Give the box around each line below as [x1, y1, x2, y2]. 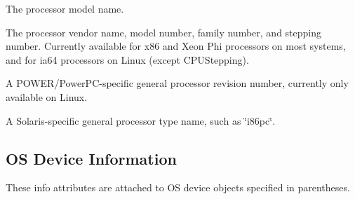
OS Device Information [6, 147, 177, 169]
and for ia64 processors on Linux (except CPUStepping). [6, 52, 249, 67]
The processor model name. [6, 1, 124, 15]
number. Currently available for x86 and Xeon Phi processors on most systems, [6, 39, 346, 53]
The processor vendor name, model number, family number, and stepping [6, 25, 322, 39]
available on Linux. [6, 89, 88, 104]
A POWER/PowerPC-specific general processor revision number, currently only [6, 76, 349, 90]
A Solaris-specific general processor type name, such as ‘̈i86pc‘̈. [6, 113, 276, 128]
